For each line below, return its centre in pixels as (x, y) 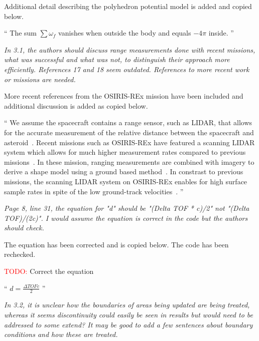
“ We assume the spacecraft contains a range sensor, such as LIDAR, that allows (128, 122)
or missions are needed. (40, 79)
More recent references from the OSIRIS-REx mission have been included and (124, 96)
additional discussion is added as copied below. (76, 105)
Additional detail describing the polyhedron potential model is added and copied (128, 6)
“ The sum (21, 33)
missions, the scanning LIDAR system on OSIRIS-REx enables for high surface (126, 181)
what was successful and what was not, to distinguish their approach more (117, 59)
